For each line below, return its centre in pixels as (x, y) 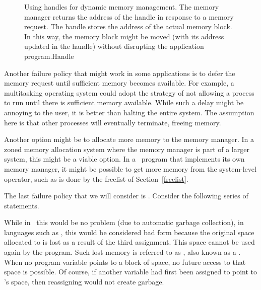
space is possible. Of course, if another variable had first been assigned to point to (131, 272)
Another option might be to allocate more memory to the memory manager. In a (129, 139)
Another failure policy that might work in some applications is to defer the (120, 73)
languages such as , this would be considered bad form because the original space (129, 232)
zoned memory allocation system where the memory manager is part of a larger (127, 149)
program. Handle (49, 56)
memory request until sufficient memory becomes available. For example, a (119, 83)
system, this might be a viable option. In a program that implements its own (124, 159)
